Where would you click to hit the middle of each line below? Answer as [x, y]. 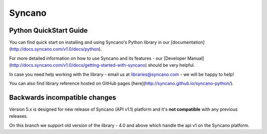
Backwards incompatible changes [63, 97]
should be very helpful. [171, 65]
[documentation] [188, 43]
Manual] [196, 58]
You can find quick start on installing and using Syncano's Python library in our [89, 43]
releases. [19, 116]
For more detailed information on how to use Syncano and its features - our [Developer [98, 58]
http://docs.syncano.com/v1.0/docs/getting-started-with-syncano [78, 65]
